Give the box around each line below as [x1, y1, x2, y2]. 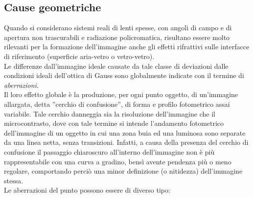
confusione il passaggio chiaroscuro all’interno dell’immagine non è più [4, 146, 215, 157]
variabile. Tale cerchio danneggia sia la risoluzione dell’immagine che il [4, 108, 215, 119]
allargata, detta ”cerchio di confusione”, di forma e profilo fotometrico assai [4, 99, 230, 109]
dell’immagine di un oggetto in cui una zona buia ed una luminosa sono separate [4, 127, 246, 138]
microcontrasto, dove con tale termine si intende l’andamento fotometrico [4, 118, 224, 128]
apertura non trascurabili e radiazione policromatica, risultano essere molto [4, 32, 230, 42]
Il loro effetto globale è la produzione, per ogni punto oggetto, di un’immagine [4, 89, 238, 99]
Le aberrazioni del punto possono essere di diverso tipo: [4, 185, 170, 195]
